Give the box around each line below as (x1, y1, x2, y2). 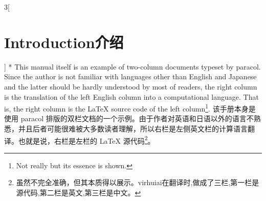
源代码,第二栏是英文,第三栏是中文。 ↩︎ (16, 187, 141, 197)
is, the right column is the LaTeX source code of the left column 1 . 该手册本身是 (4, 102, 256, 114)
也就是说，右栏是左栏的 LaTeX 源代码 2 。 (18, 133, 155, 146)
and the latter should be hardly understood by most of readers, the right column (4, 81, 257, 92)
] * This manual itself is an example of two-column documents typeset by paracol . (4, 61, 261, 72)
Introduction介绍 (4, 31, 124, 52)
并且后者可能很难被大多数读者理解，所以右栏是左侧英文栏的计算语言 (18, 123, 248, 133)
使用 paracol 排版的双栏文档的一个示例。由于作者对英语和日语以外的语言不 (4, 113, 254, 124)
